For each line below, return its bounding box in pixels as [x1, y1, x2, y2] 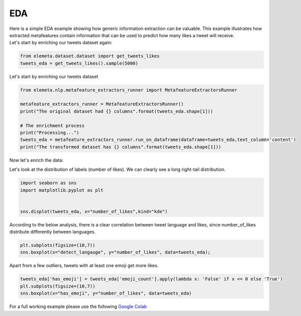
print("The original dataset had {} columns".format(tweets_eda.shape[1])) [20, 108, 214, 114]
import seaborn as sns [20, 180, 77, 186]
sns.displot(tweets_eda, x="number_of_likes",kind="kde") [20, 209, 168, 214]
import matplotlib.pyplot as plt [20, 187, 104, 193]
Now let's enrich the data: [9, 157, 64, 163]
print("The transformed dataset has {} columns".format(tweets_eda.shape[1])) [20, 144, 221, 150]
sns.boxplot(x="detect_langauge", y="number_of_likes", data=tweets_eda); [20, 249, 211, 255]
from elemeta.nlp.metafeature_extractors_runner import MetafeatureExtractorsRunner [20, 87, 237, 93]
